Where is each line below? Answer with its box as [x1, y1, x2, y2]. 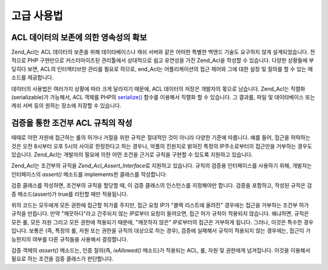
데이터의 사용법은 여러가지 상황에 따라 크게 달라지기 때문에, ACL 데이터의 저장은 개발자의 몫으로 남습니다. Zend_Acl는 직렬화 [11, 85, 306, 92]
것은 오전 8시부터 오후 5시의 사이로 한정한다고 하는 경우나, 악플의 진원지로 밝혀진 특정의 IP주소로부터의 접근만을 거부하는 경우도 [11, 142, 313, 150]
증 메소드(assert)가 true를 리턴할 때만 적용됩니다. [11, 190, 129, 198]
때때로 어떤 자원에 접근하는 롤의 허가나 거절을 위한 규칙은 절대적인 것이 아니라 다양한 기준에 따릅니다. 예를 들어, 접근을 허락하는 [11, 134, 311, 141]
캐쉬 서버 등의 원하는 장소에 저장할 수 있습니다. [11, 102, 121, 109]
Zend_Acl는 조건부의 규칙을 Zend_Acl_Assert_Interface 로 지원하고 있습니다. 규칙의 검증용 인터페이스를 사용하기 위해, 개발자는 [11, 162, 312, 170]
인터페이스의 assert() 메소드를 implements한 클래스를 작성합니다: [11, 170, 167, 178]
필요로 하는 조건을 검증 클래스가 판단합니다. [11, 255, 114, 263]
